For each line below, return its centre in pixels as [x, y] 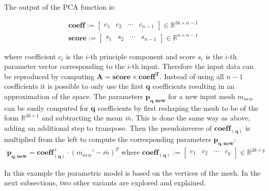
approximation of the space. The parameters [74, 96]
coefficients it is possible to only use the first [74, 86]
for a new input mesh [202, 96]
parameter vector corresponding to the [65, 66]
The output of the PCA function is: [60, 7]
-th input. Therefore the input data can [192, 66]
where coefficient [30, 56]
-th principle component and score [142, 56]
